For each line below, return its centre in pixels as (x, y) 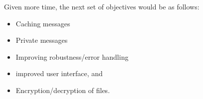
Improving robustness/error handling (72, 56)
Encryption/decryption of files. (63, 90)
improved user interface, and (59, 73)
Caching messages (43, 23)
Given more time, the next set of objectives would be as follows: (102, 6)
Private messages (42, 40)
